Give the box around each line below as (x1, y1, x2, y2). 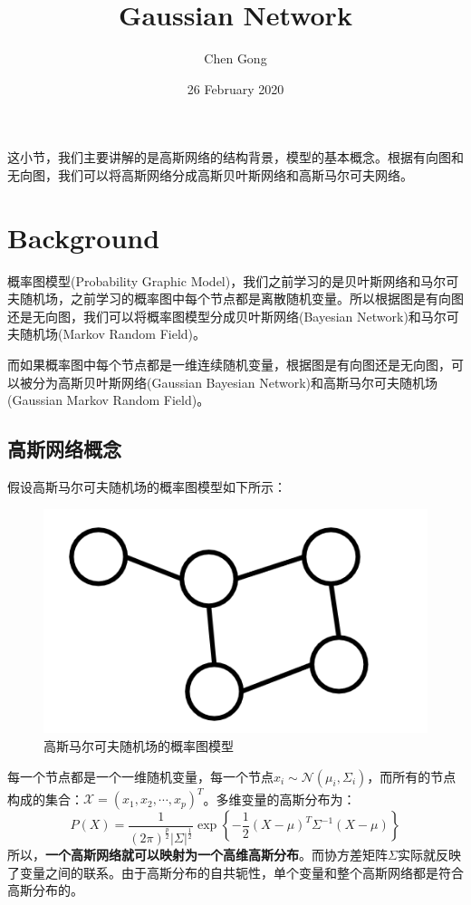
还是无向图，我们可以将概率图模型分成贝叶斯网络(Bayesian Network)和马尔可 (7, 306, 459, 325)
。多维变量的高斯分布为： (203, 789, 356, 808)
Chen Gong (204, 49, 267, 68)
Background (7, 218, 160, 255)
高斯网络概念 (7, 435, 121, 463)
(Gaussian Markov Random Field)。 (7, 390, 210, 409)
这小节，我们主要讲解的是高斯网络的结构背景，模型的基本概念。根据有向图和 (7, 148, 464, 167)
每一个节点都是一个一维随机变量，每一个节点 (7, 766, 274, 785)
